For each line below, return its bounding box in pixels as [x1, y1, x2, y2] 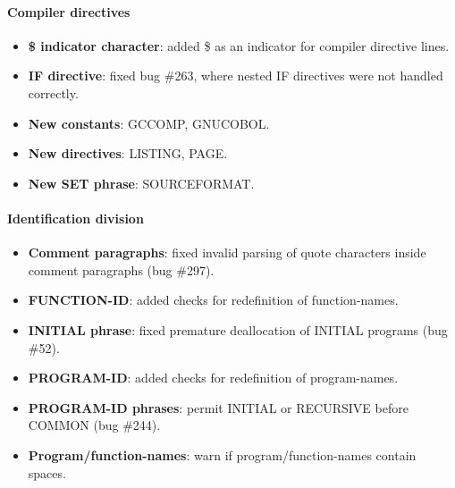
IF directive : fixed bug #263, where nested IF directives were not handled [28, 66, 443, 85]
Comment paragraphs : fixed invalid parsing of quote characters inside [28, 243, 426, 262]
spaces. [28, 463, 66, 482]
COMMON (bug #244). [28, 416, 161, 434]
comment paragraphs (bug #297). [28, 260, 215, 279]
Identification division [7, 208, 144, 227]
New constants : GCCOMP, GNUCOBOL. [28, 114, 270, 132]
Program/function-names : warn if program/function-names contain [28, 445, 417, 464]
